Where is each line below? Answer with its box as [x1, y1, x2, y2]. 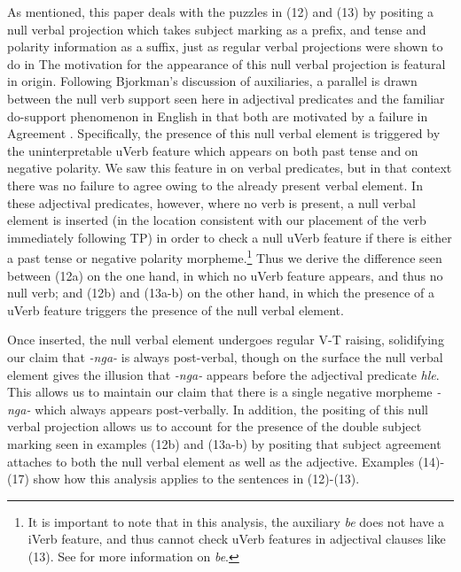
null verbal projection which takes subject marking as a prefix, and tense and [7, 19, 426, 38]
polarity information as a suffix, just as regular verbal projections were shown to [7, 37, 443, 56]
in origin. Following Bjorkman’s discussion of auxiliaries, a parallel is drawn [7, 72, 418, 90]
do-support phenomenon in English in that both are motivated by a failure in [7, 106, 428, 125]
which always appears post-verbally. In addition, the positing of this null [35, 399, 429, 418]
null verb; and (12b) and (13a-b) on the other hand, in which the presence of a [7, 283, 435, 302]
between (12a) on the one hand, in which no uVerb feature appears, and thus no [7, 266, 443, 284]
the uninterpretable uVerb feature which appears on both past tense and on [7, 141, 418, 159]
